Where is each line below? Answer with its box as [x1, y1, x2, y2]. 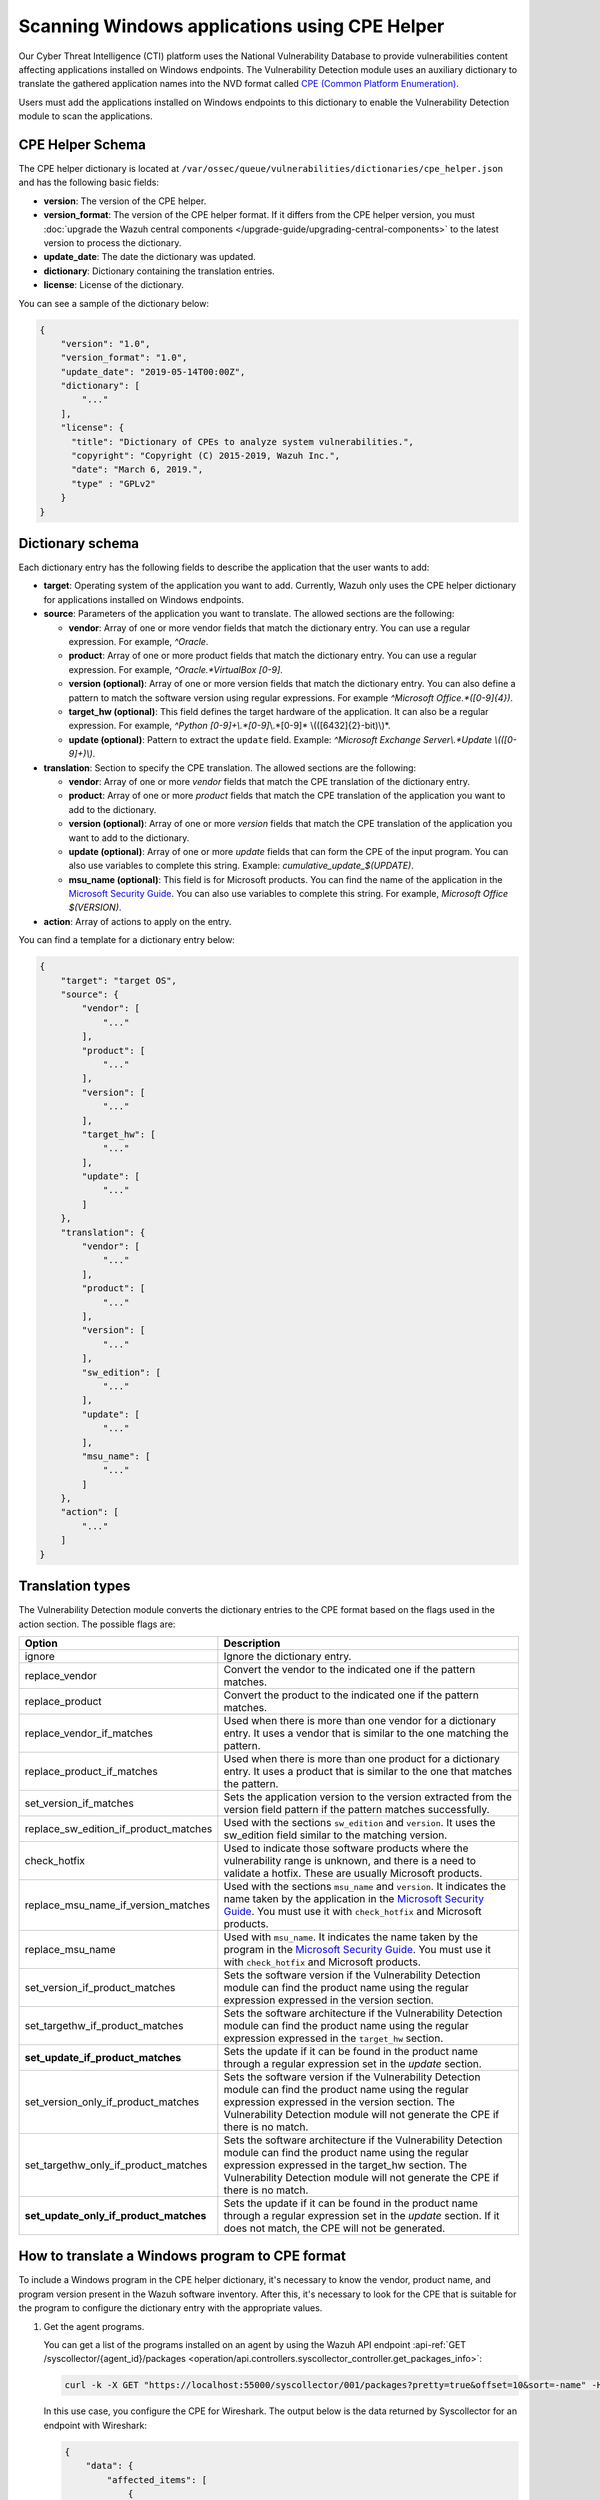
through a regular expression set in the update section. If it [223, 2208, 500, 2222]
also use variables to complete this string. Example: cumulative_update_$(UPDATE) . [68, 860, 415, 872]
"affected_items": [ [106, 2474, 208, 2485]
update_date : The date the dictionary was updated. [43, 251, 256, 263]
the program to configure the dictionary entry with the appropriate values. [18, 2302, 323, 2314]
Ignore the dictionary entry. [223, 1649, 352, 1663]
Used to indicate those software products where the [223, 1841, 469, 1855]
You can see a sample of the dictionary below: [18, 297, 210, 309]
